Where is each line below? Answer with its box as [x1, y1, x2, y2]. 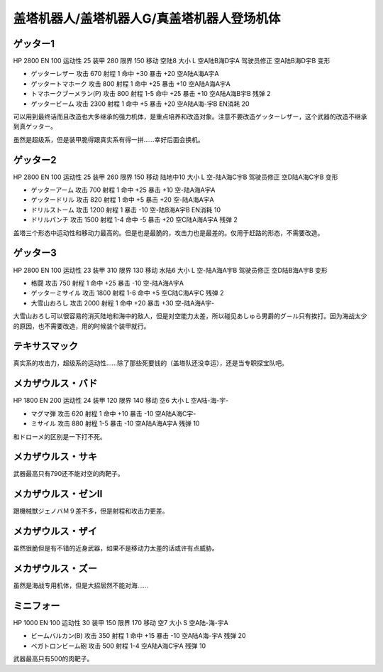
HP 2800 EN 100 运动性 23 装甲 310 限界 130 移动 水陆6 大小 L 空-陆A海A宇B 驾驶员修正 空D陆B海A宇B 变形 [13, 266, 328, 274]
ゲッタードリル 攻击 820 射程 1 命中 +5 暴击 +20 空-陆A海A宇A [30, 195, 214, 204]
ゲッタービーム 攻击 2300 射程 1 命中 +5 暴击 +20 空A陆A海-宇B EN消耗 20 [30, 99, 250, 108]
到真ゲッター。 [13, 122, 57, 131]
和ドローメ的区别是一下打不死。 [13, 432, 106, 440]
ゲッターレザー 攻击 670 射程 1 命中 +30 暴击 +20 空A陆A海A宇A [30, 70, 219, 78]
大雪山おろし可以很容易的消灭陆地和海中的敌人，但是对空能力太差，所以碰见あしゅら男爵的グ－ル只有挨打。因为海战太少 [13, 312, 367, 320]
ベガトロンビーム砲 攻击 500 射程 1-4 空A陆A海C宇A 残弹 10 [30, 641, 206, 650]
